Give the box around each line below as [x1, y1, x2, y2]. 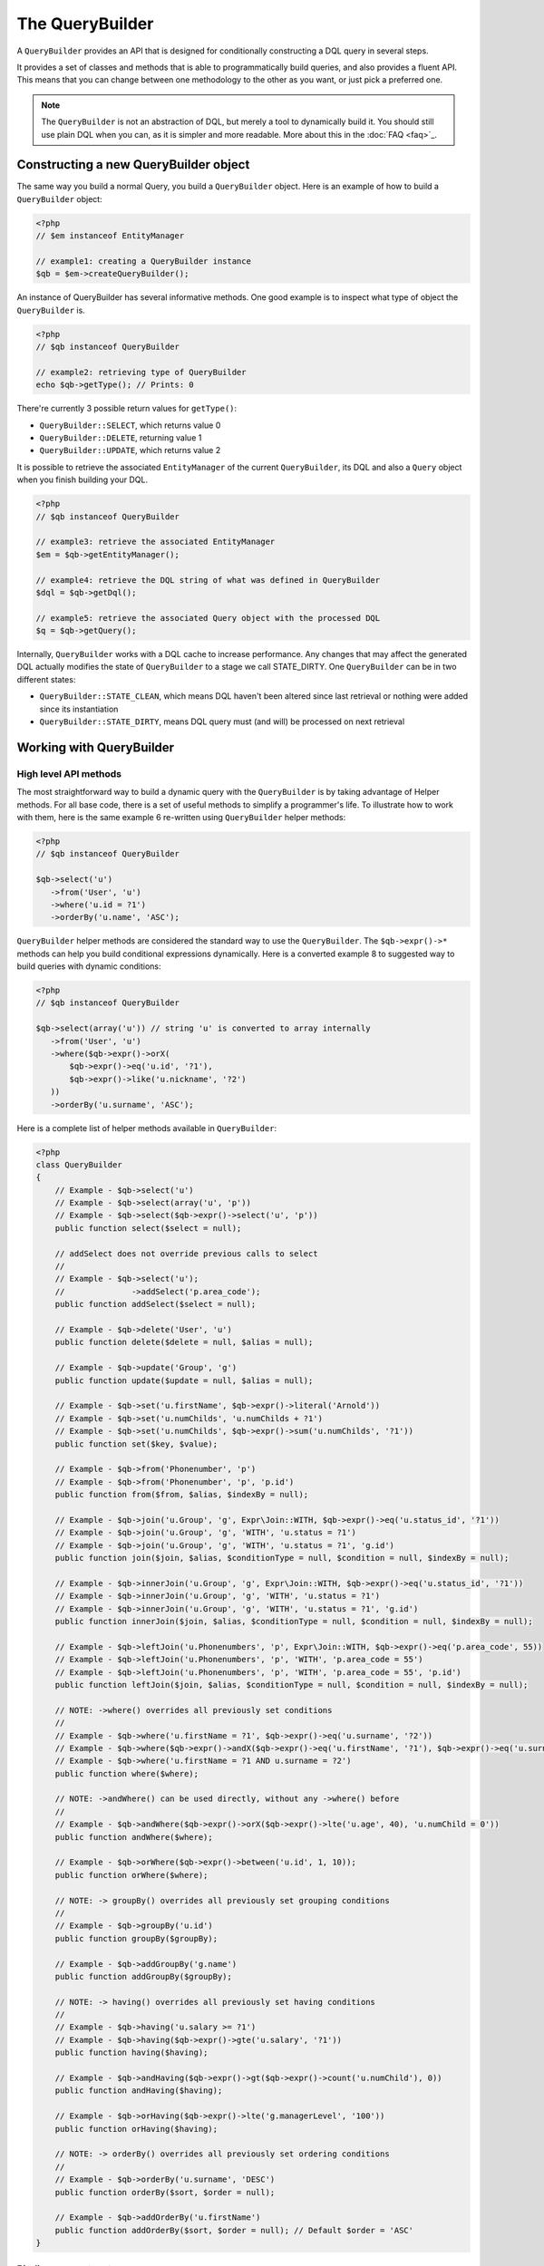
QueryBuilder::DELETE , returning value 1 [39, 432, 202, 443]
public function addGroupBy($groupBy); [54, 1971, 233, 1981]
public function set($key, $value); [54, 1438, 218, 1449]
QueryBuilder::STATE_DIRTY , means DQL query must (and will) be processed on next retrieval [39, 716, 405, 727]
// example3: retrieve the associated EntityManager [35, 537, 276, 547]
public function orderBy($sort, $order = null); [54, 2187, 276, 2197]
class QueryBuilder [35, 1159, 122, 1169]
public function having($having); [54, 2048, 209, 2058]
